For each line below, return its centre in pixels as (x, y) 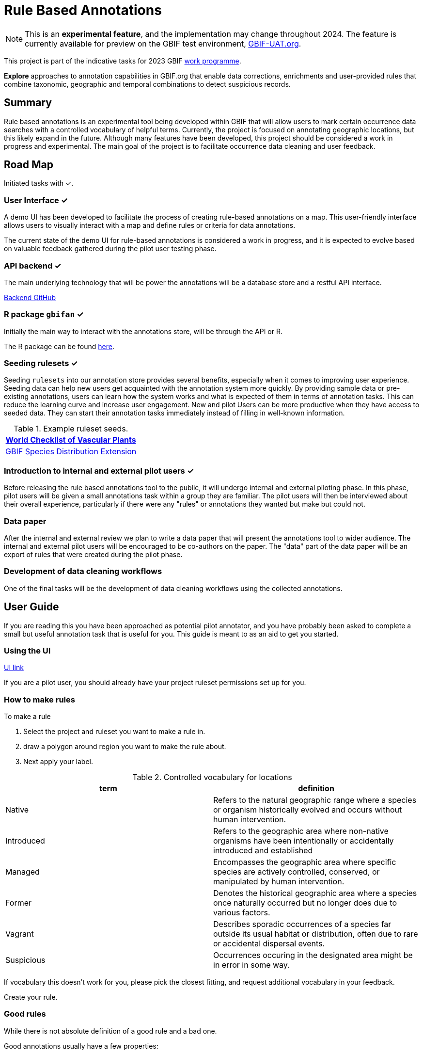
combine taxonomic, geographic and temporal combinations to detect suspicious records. (147, 84)
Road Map (29, 165)
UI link (14, 668)
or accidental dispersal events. (269, 944)
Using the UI (27, 650)
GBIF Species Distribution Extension (71, 452)
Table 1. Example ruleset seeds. (71, 429)
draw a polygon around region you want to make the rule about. (125, 747)
